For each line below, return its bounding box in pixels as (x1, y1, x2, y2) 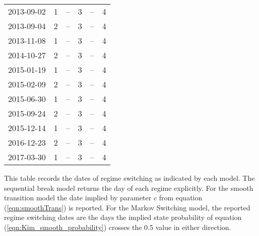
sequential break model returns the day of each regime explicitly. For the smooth (4, 182, 253, 193)
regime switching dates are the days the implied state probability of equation (4, 212, 242, 222)
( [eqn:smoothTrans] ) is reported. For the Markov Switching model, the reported (4, 202, 250, 212)
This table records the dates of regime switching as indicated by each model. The (4, 173, 255, 183)
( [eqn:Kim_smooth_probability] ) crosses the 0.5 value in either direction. (4, 221, 231, 232)
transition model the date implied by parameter (4, 192, 152, 203)
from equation (159, 192, 203, 203)
